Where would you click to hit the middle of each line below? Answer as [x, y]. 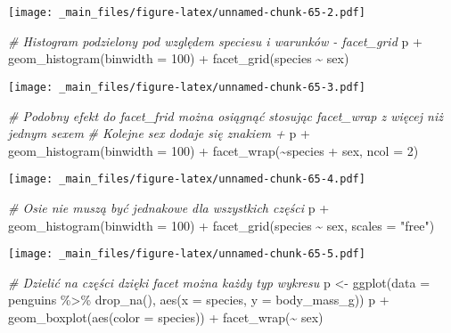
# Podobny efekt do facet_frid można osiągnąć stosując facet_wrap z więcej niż [225, 115]
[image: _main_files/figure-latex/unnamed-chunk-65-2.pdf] [187, 12]
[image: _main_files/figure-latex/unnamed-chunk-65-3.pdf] [187, 87]
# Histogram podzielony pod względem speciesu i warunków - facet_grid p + [215, 41]
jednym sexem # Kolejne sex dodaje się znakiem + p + [159, 133]
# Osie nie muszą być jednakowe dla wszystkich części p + [169, 207]
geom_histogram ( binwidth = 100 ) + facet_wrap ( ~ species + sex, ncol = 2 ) [213, 150]
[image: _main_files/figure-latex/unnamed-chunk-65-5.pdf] [187, 254]
